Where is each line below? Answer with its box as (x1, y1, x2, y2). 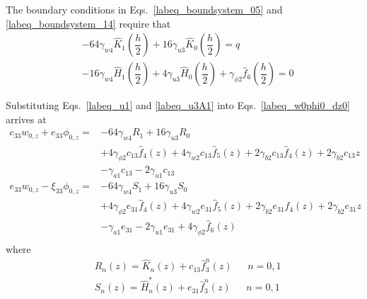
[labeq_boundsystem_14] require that (6, 16, 171, 30)
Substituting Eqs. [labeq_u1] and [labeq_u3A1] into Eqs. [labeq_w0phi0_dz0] (6, 98, 350, 113)
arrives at (6, 111, 47, 126)
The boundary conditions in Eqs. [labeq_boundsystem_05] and (6, 2, 283, 16)
